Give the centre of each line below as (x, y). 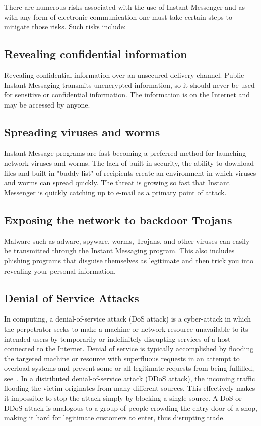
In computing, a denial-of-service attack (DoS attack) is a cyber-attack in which (128, 319)
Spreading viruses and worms (82, 131)
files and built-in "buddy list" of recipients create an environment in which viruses (130, 172)
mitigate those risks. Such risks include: (65, 26)
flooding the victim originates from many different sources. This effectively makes (130, 388)
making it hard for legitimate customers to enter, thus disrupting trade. (115, 418)
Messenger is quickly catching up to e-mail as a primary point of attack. (115, 192)
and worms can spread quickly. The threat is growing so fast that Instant (117, 182)
